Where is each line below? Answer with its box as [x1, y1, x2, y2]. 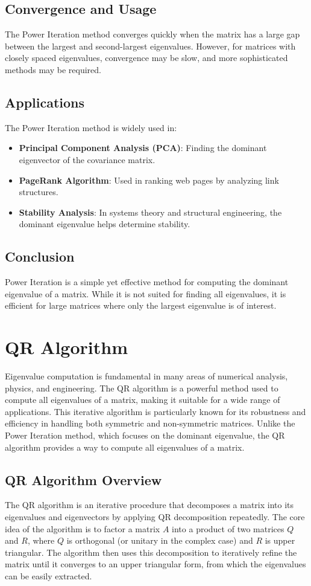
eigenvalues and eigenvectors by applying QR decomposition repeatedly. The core [5, 510, 305, 523]
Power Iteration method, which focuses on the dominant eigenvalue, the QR [5, 429, 285, 442]
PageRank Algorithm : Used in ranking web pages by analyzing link [19, 173, 279, 186]
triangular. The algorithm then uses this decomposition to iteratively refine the [5, 546, 297, 558]
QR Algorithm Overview [5, 470, 162, 489]
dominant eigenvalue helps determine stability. [19, 217, 190, 230]
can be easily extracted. [5, 569, 92, 582]
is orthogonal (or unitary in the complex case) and [66, 534, 253, 547]
